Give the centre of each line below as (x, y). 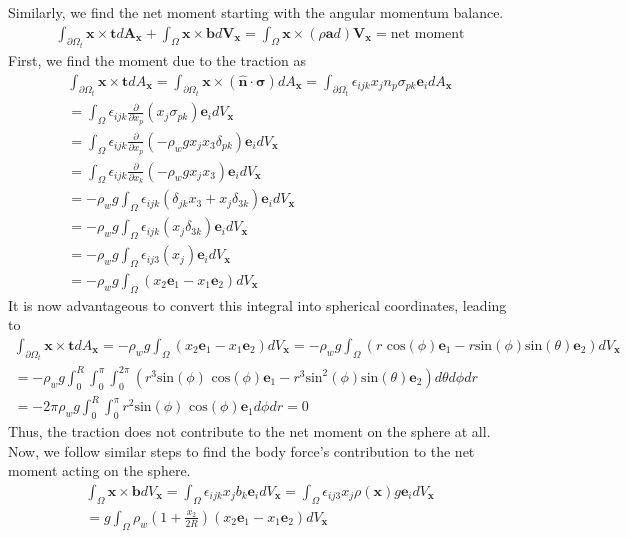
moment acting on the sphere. (99, 470)
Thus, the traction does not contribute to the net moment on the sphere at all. (249, 431)
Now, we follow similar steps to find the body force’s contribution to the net (241, 450)
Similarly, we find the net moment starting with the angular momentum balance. (256, 12)
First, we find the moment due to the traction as (157, 60)
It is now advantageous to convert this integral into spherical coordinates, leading (257, 304)
